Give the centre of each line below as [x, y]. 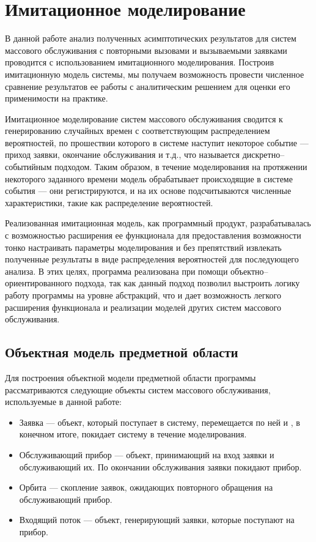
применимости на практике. [57, 98]
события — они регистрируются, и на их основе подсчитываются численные [148, 191]
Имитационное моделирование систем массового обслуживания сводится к [144, 118]
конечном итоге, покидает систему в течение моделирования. [133, 434]
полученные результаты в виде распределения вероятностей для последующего [152, 259]
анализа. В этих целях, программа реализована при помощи [116, 271]
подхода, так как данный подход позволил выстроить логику [187, 283]
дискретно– [263, 154]
